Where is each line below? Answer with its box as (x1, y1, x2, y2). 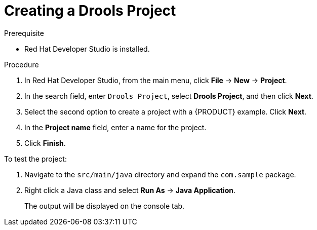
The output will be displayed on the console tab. (24, 201, 185, 210)
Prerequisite (4, 28, 44, 37)
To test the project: (4, 154, 67, 163)
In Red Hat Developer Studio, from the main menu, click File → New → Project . (24, 75, 287, 85)
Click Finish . (24, 138, 66, 147)
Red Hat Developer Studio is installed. (24, 44, 150, 53)
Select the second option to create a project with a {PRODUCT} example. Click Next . (24, 107, 307, 116)
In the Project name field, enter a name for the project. (24, 123, 207, 132)
